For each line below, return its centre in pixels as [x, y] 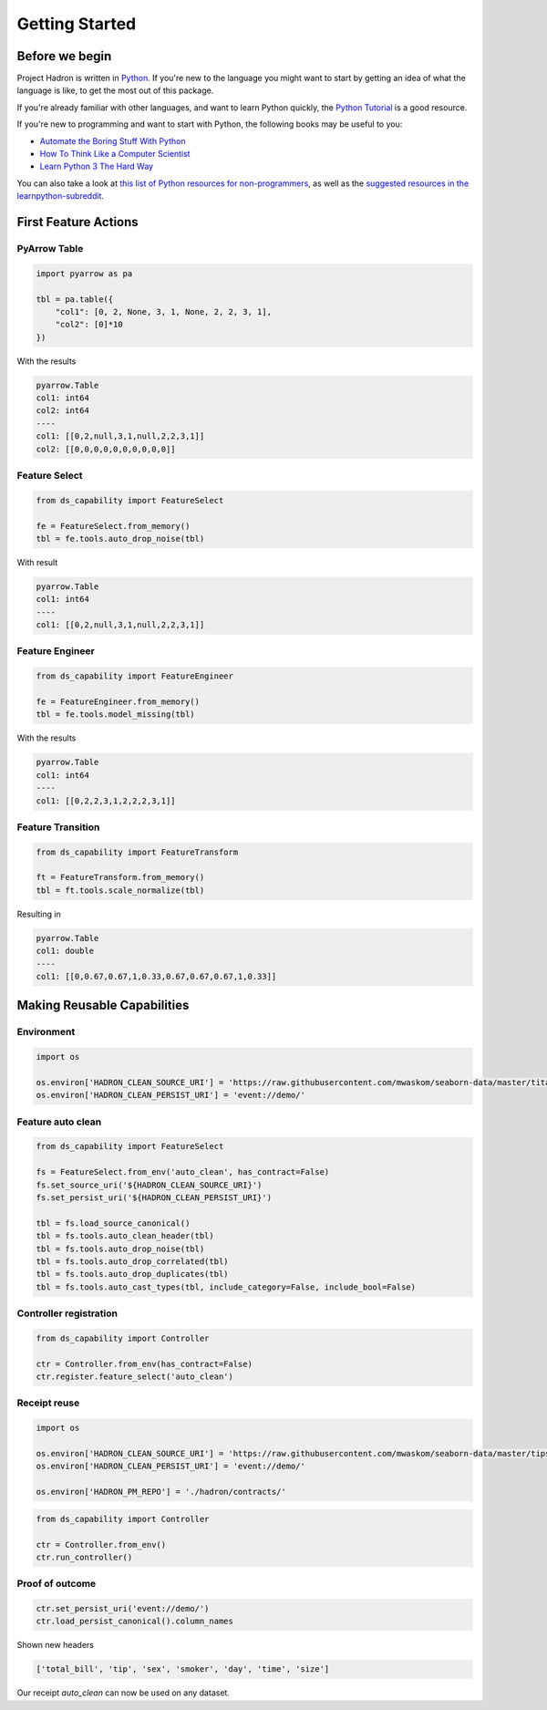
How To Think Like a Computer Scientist [115, 154]
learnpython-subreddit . [61, 196]
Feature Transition [58, 827]
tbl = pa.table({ [75, 299]
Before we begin [64, 56]
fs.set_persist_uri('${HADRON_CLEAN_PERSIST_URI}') [154, 1198]
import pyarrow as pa [84, 273]
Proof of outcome [57, 1584]
